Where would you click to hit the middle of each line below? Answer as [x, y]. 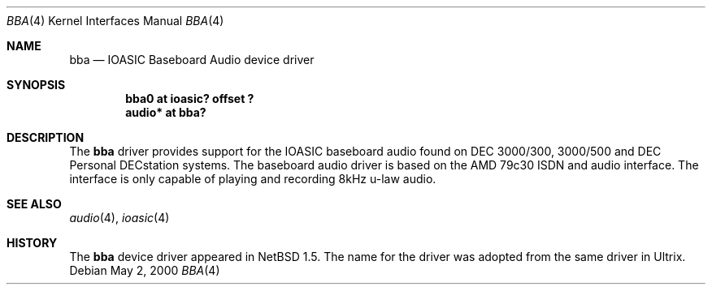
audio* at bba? [166, 112]
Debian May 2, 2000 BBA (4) [145, 270]
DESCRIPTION [46, 137]
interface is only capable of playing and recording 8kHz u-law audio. [253, 179]
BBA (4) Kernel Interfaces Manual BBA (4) [115, 21]
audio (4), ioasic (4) [119, 218]
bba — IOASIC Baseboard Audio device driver [192, 60]
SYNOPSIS [36, 85]
